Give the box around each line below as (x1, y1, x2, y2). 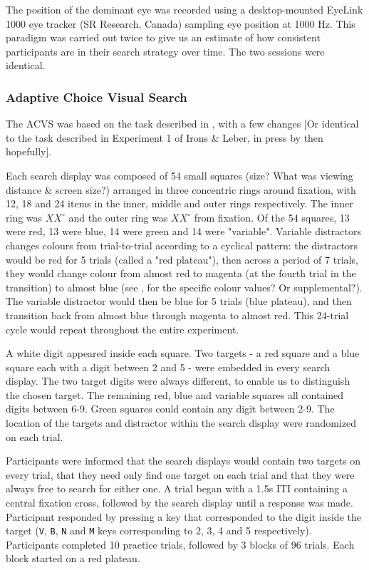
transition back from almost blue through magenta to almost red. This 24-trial (6, 307, 349, 322)
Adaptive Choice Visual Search (6, 88, 187, 105)
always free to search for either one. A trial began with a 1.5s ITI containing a (6, 481, 348, 496)
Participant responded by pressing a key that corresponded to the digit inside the (6, 509, 361, 524)
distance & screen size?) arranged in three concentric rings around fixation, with (6, 182, 356, 197)
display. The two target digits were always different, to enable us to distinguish (6, 373, 350, 388)
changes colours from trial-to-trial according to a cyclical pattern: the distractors (6, 237, 358, 252)
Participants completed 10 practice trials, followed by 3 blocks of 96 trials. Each (6, 537, 355, 551)
